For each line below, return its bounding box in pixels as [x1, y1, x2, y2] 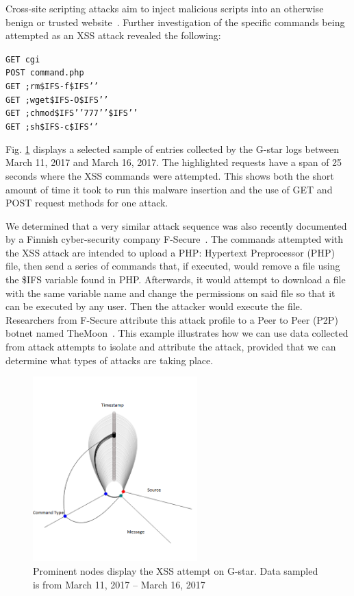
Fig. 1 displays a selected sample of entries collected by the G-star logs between [5, 141, 339, 156]
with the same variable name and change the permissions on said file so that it [5, 285, 336, 300]
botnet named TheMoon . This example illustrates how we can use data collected [5, 326, 349, 340]
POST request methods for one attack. [5, 195, 168, 210]
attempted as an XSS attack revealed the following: [5, 28, 221, 43]
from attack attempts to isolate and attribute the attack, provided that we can [5, 339, 336, 354]
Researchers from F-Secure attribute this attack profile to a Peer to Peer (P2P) [5, 312, 338, 326]
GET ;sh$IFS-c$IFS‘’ [5, 122, 99, 132]
